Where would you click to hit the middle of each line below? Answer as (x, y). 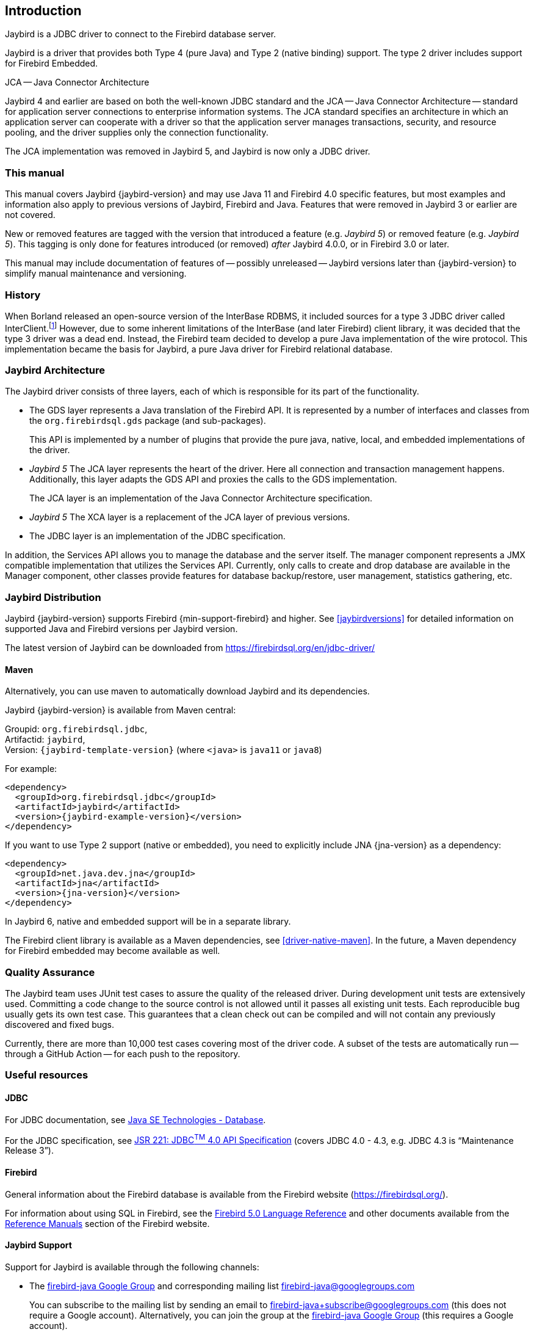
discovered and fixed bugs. (60, 1025)
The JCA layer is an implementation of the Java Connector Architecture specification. (201, 498)
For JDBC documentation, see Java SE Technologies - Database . (135, 1119)
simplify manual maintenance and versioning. (96, 274)
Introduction (43, 11)
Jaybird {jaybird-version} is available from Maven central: (121, 710)
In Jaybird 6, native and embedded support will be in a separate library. (148, 922)
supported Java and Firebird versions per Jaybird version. (121, 629)
